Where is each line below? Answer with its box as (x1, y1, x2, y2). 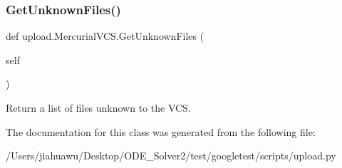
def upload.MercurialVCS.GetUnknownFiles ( (6, 28, 204, 43)
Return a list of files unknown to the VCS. (6, 100, 191, 115)
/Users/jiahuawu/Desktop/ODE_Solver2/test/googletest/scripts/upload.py (6, 148, 336, 163)
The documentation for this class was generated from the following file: (6, 124, 316, 139)
